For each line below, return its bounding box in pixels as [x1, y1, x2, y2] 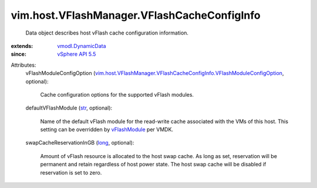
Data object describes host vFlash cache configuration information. [25, 29, 189, 36]
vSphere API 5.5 [57, 50, 96, 58]
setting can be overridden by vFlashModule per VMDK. [40, 126, 173, 133]
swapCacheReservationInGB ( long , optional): [25, 139, 134, 146]
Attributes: [11, 61, 36, 69]
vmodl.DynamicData [57, 42, 106, 49]
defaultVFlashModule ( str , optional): [25, 104, 113, 111]
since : [11, 50, 26, 58]
